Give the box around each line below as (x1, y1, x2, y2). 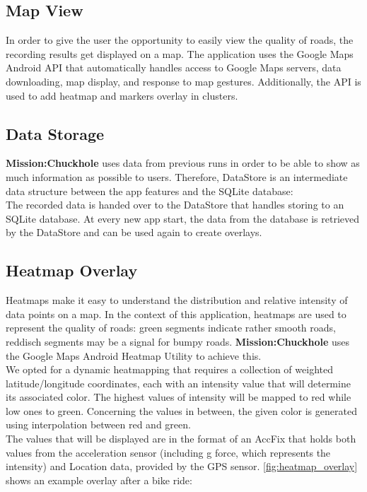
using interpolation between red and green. (6, 417, 191, 432)
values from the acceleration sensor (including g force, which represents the (6, 445, 331, 459)
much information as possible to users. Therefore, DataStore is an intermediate (6, 169, 348, 184)
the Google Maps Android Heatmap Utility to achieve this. (6, 348, 262, 363)
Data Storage (6, 122, 105, 144)
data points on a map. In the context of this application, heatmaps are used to (6, 306, 346, 321)
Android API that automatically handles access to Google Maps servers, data (6, 60, 342, 75)
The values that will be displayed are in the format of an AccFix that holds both (6, 431, 356, 446)
